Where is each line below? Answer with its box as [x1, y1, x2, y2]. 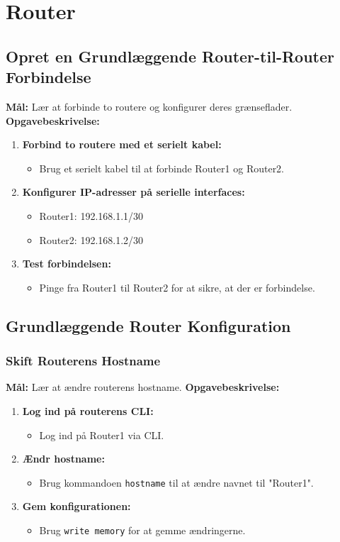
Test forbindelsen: [22, 256, 111, 271]
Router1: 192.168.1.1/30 [39, 208, 144, 223]
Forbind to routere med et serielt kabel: [22, 137, 222, 152]
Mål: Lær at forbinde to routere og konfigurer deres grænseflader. [6, 99, 293, 114]
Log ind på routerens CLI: [22, 403, 154, 418]
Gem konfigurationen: [22, 499, 131, 514]
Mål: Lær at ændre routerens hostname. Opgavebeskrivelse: [6, 380, 280, 394]
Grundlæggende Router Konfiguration [6, 314, 291, 336]
